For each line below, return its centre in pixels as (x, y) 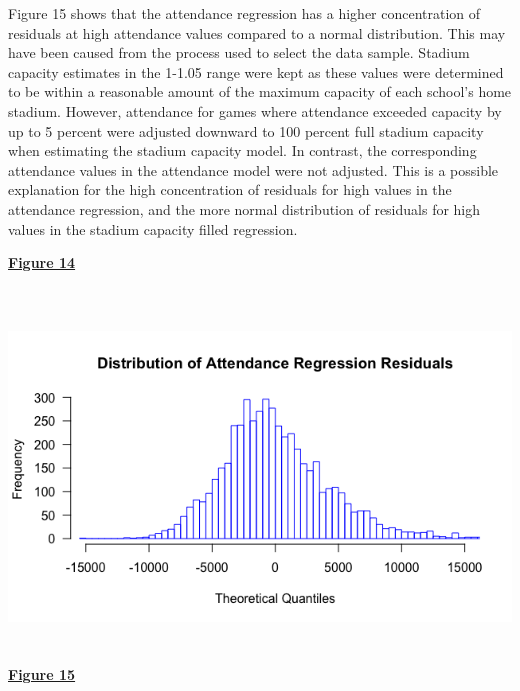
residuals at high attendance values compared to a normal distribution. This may (257, 32)
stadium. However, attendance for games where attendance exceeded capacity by (255, 110)
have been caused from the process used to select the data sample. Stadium (239, 52)
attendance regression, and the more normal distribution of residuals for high (244, 208)
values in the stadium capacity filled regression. (153, 228)
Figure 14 (42, 262)
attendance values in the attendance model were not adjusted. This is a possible (253, 169)
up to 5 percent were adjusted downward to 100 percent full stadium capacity (246, 130)
